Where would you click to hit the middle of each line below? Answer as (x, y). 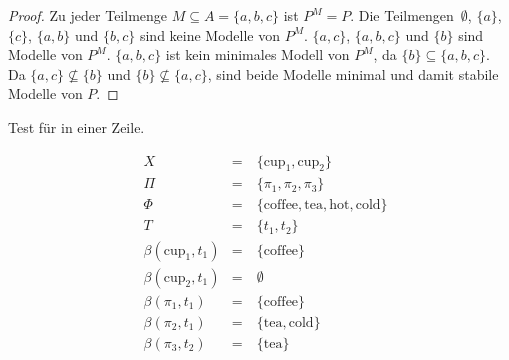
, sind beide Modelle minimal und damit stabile (353, 73)
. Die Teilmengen (402, 15)
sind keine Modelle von (210, 34)
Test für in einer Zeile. (76, 126)
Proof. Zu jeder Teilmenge (88, 15)
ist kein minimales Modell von (257, 54)
